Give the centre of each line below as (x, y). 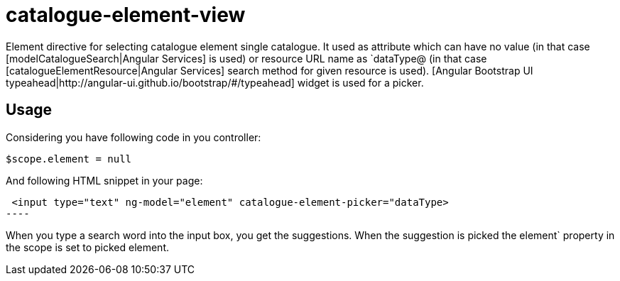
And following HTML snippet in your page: (104, 180)
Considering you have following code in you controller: (134, 137)
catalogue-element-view (126, 15)
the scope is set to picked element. (88, 247)
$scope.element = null (69, 159)
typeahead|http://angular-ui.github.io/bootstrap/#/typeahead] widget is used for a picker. (215, 82)
